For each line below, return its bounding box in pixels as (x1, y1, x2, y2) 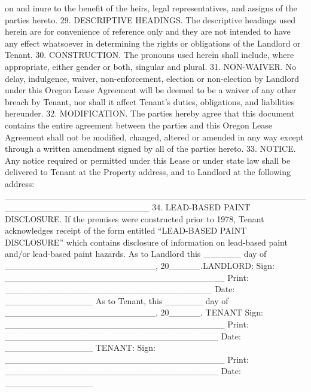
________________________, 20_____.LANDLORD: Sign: (5, 259, 275, 272)
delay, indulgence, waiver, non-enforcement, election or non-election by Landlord (5, 72, 299, 84)
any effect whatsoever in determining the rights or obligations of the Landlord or (5, 36, 301, 49)
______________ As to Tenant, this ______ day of (5, 294, 228, 307)
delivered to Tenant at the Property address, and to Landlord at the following (5, 166, 291, 178)
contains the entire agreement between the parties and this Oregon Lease (5, 118, 273, 131)
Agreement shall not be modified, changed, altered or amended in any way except (5, 130, 304, 143)
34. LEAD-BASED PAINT (152, 201, 251, 213)
